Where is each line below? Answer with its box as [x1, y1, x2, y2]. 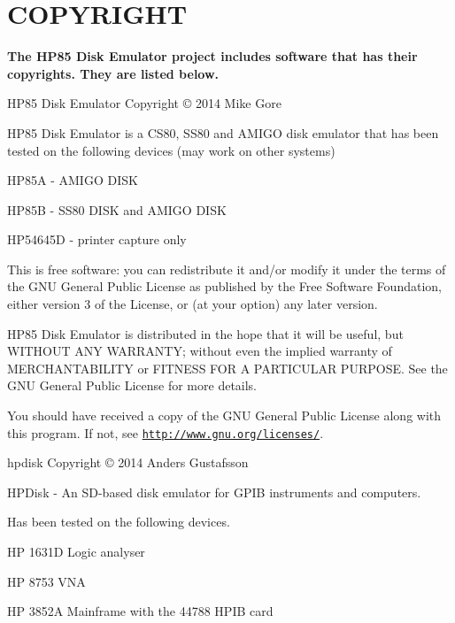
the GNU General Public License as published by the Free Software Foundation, [7, 277, 442, 296]
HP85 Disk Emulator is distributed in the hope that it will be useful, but [7, 324, 404, 342]
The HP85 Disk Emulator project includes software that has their [7, 47, 418, 65]
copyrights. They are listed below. [7, 64, 220, 82]
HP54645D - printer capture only [7, 230, 187, 249]
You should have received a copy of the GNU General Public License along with [7, 406, 442, 425]
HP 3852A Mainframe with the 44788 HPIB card [7, 602, 274, 620]
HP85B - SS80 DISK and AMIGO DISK [7, 200, 227, 219]
